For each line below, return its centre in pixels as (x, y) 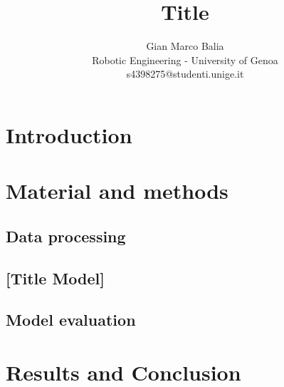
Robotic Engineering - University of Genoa (185, 60)
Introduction (69, 134)
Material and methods (117, 191)
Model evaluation (71, 320)
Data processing (66, 236)
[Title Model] (55, 278)
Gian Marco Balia (185, 46)
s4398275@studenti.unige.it (185, 74)
